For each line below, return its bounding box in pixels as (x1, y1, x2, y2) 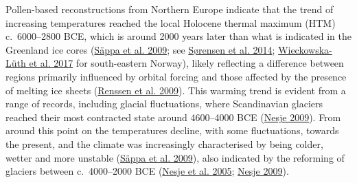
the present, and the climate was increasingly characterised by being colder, (5, 136, 323, 151)
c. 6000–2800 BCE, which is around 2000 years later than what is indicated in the (5, 29, 352, 43)
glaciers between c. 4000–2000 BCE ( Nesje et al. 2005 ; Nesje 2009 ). (5, 164, 289, 178)
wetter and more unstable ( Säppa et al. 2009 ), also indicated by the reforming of (5, 150, 345, 164)
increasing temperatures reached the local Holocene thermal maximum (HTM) (5, 15, 336, 30)
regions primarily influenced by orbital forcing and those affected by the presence (5, 69, 347, 83)
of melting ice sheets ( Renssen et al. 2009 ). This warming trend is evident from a (5, 83, 346, 97)
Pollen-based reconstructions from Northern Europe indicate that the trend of (5, 2, 334, 16)
